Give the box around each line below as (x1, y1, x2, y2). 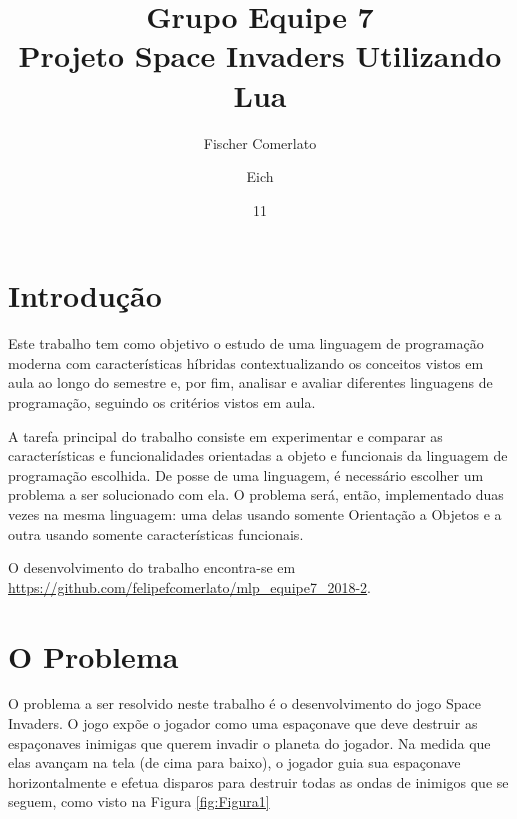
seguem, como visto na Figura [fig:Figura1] (8, 791, 270, 812)
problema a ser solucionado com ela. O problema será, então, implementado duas (8, 484, 504, 505)
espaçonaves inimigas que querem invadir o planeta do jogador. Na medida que (8, 732, 491, 753)
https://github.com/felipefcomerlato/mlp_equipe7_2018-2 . (8, 576, 372, 597)
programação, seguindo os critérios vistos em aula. (8, 392, 316, 412)
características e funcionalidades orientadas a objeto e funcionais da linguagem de (8, 445, 508, 466)
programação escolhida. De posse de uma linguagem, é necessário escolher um (8, 464, 484, 485)
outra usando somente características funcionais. (8, 523, 304, 544)
